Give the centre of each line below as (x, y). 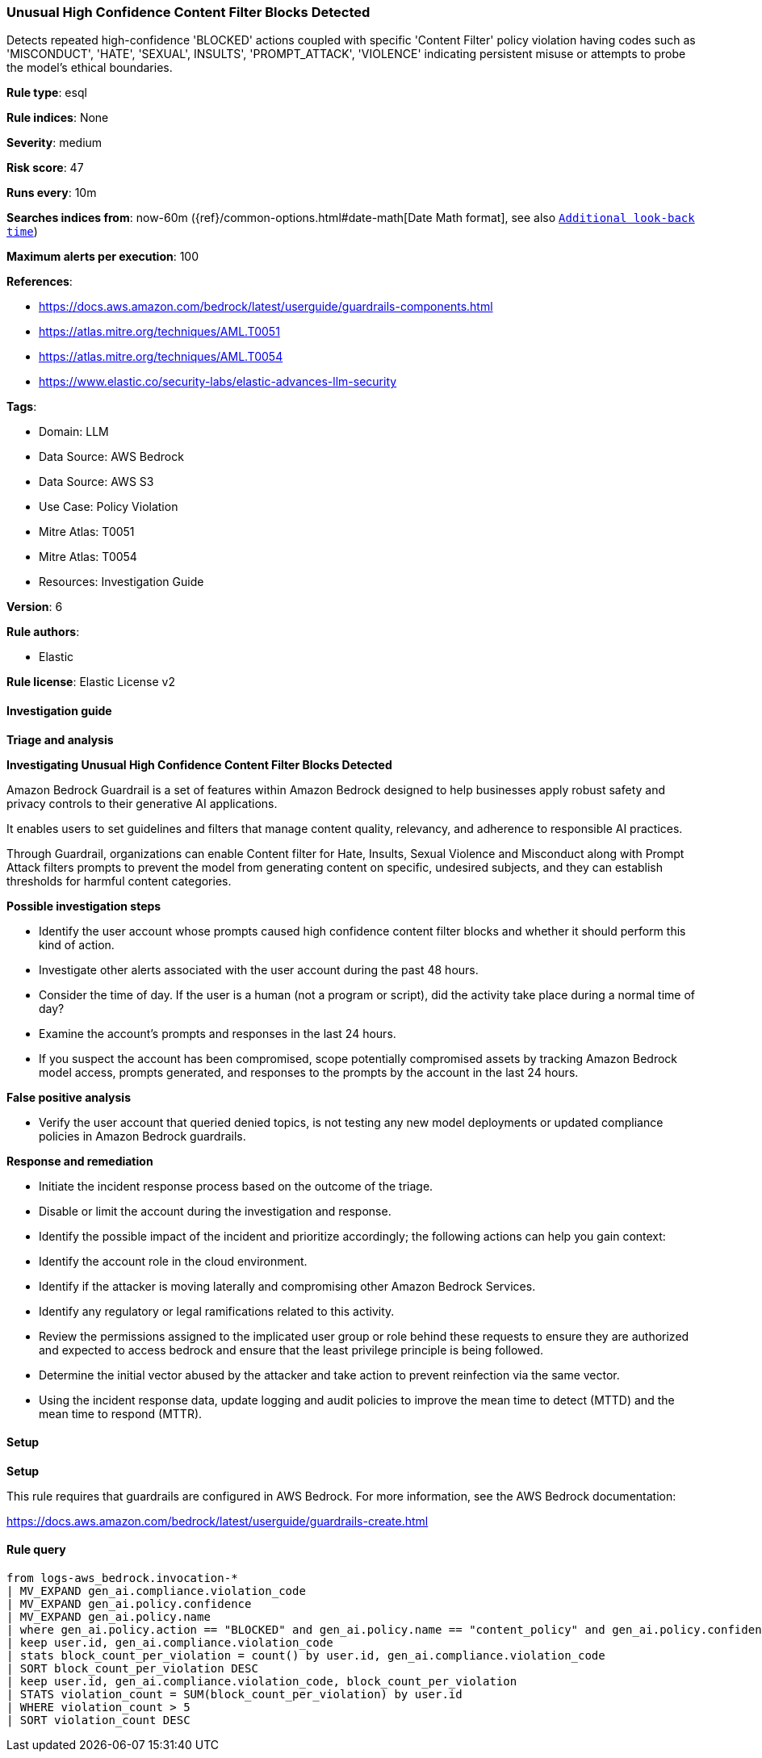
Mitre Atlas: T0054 (88, 557)
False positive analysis (69, 1097)
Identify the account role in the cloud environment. (173, 1261)
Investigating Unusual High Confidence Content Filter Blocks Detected (199, 764)
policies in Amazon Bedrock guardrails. (142, 1136)
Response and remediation (80, 1161)
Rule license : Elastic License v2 (91, 682)
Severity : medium (54, 143)
